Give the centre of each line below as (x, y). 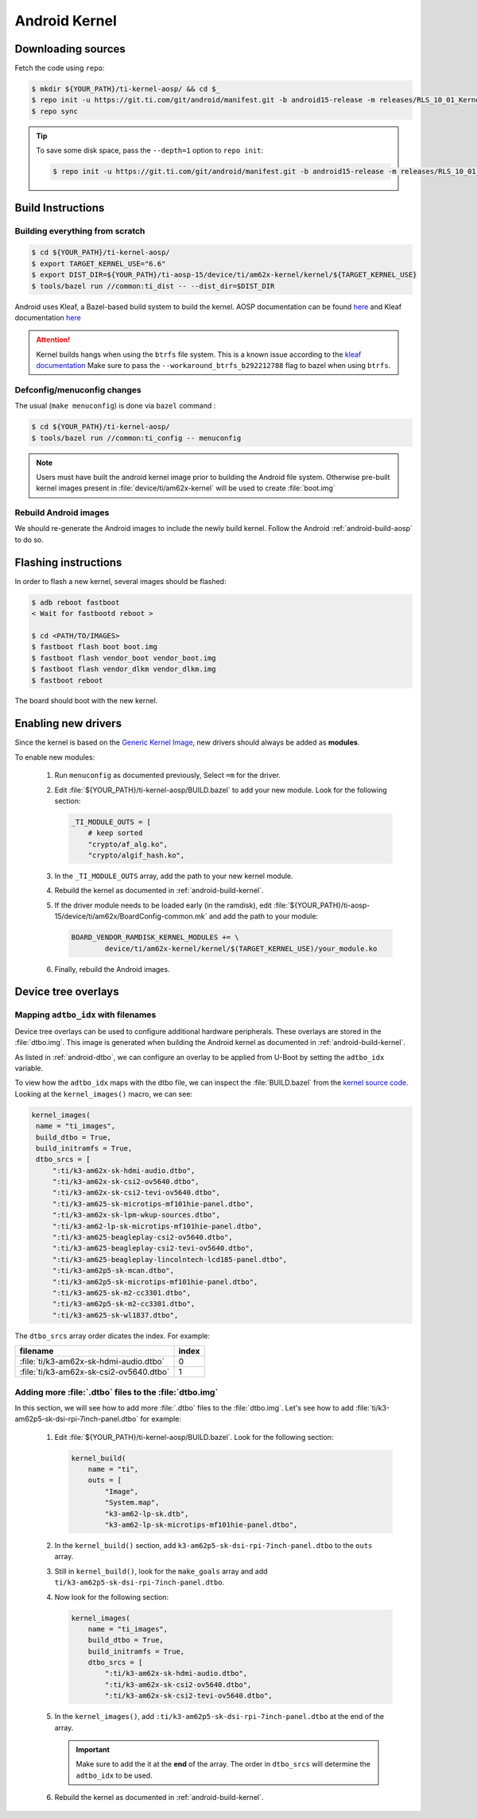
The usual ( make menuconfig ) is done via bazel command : (115, 406)
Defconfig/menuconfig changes (78, 389)
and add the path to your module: (263, 916)
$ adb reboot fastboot (76, 602)
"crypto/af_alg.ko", (128, 844)
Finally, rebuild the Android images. (112, 969)
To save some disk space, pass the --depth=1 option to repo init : (150, 150)
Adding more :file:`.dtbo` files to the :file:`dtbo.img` (116, 1392)
